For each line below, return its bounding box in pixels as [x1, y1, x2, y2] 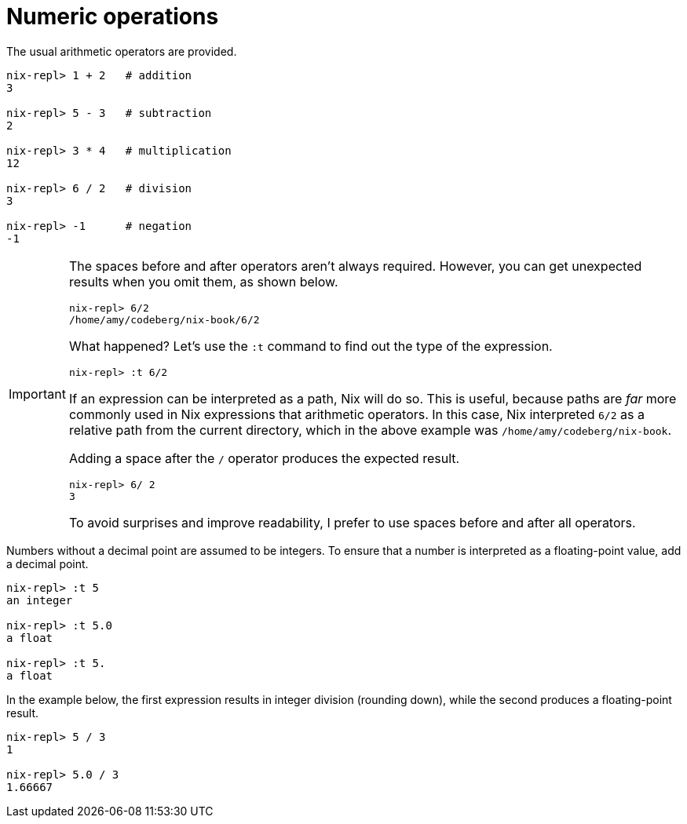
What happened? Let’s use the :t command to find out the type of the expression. [68, 337, 553, 354]
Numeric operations [6, 3, 219, 30]
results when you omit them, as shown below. [68, 273, 338, 290]
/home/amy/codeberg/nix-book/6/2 [68, 313, 260, 326]
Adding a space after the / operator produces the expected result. [68, 450, 460, 466]
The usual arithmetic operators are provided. [6, 44, 237, 58]
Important [9, 386, 66, 403]
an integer [6, 593, 73, 607]
